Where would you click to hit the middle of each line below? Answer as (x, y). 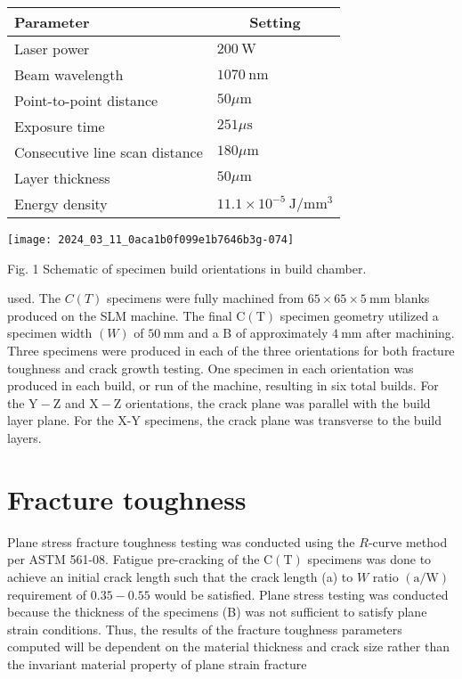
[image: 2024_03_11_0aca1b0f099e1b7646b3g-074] (151, 240)
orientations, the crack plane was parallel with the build (278, 402)
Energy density (61, 204)
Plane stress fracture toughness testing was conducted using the (181, 541)
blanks (412, 298)
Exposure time (60, 126)
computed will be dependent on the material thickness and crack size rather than (228, 646)
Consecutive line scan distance (109, 152)
